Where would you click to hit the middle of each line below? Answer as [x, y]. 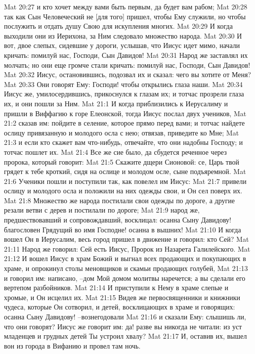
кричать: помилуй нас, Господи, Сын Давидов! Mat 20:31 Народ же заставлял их [126, 55]
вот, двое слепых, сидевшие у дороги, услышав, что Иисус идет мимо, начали [122, 45]
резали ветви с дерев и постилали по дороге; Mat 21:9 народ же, [102, 210]
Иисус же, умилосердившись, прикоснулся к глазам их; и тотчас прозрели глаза [124, 94]
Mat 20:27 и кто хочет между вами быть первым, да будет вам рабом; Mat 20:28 [126, 6]
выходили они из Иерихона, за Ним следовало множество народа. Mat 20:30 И [123, 35]
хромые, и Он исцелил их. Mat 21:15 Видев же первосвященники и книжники [122, 297]
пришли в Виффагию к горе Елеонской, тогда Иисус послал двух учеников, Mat [125, 113]
